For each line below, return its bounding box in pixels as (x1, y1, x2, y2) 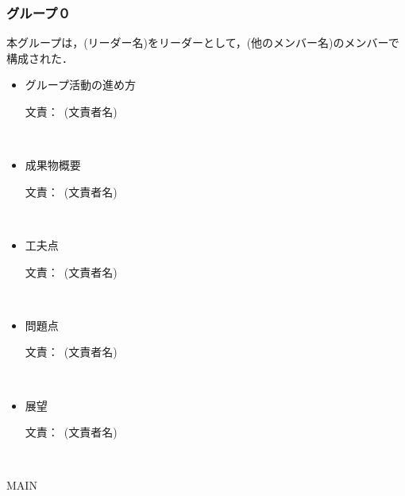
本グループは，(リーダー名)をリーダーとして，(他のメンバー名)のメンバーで (6, 34, 399, 51)
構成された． (6, 49, 73, 66)
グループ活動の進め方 (25, 76, 136, 93)
